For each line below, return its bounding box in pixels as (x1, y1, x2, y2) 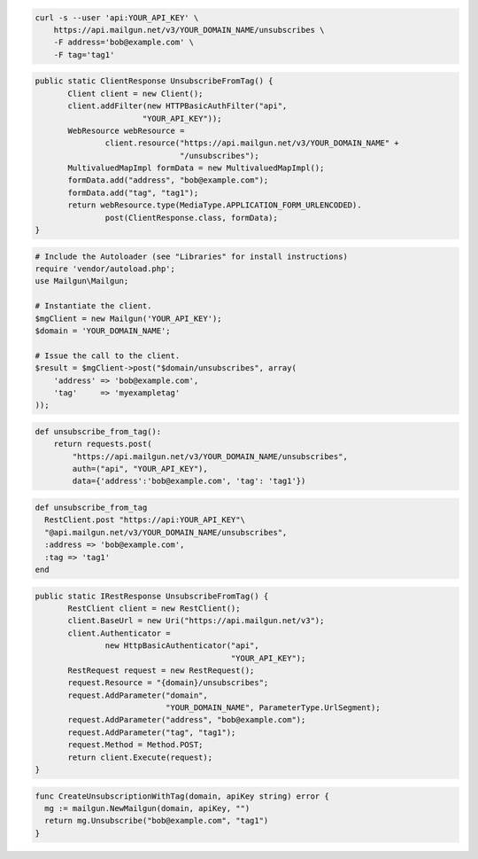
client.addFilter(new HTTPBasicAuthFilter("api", (67, 101, 288, 111)
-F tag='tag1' (53, 50, 115, 59)
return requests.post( (53, 439, 152, 449)
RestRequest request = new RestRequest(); (67, 665, 255, 675)
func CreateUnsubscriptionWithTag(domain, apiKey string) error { (35, 791, 329, 801)
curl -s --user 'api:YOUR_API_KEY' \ (35, 12, 199, 22)
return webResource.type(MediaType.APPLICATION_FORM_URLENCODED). (67, 200, 362, 210)
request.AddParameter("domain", (67, 690, 208, 700)
